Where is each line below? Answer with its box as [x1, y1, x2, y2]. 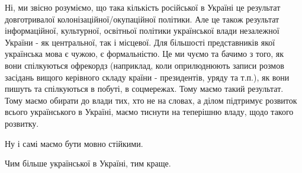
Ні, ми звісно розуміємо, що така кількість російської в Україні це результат [5, 1, 281, 13]
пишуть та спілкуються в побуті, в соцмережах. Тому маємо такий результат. [5, 82, 284, 95]
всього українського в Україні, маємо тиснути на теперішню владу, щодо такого [5, 105, 294, 118]
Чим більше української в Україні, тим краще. [5, 157, 171, 169]
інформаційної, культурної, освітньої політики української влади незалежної [5, 24, 279, 37]
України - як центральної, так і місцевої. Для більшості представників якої [5, 36, 275, 48]
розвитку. [5, 117, 39, 129]
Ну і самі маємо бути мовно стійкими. [5, 137, 143, 149]
